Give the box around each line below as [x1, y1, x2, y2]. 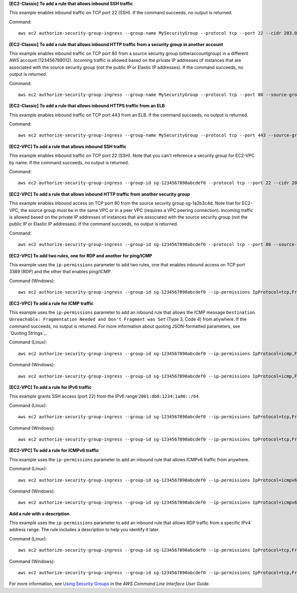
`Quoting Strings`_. [9, 330, 48, 336]
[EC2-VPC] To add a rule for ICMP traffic [9, 300, 94, 306]
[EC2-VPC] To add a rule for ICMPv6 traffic [9, 447, 99, 453]
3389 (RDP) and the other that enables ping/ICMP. [9, 269, 112, 275]
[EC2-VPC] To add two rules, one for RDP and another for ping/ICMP [9, 252, 152, 258]
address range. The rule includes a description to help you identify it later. [9, 527, 160, 533]
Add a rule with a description [9, 510, 70, 517]
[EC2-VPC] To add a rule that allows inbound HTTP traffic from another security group [9, 191, 190, 197]
